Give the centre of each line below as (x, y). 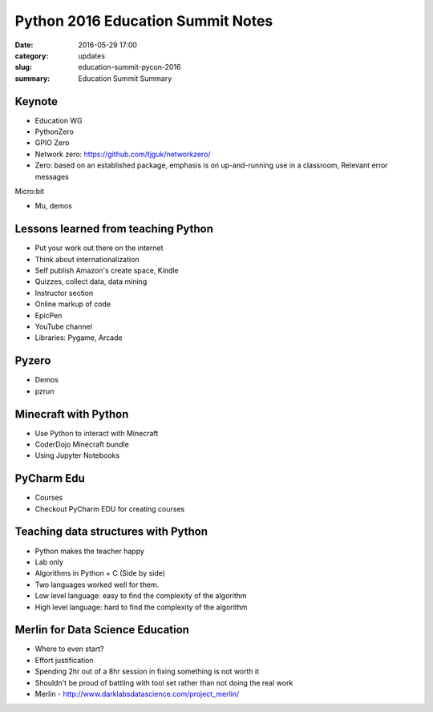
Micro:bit (30, 191)
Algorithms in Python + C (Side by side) (100, 573)
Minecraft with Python (72, 414)
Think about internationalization (87, 259)
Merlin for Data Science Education (102, 630)
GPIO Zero (52, 143)
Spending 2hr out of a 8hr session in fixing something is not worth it (147, 672)
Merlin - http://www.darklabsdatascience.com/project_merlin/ (137, 694)
